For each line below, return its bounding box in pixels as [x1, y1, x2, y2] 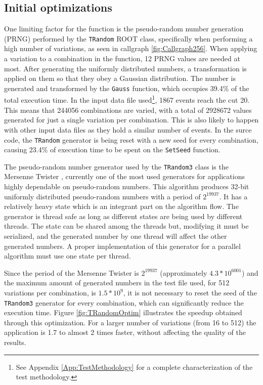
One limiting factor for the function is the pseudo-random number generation [4, 23, 244, 34]
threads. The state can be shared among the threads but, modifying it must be [4, 221, 249, 231]
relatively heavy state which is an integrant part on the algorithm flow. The [4, 201, 239, 211]
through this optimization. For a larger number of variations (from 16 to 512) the [4, 317, 256, 327]
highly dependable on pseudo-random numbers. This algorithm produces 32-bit [4, 181, 249, 192]
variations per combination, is [4, 287, 96, 298]
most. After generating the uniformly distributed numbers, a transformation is [4, 63, 247, 73]
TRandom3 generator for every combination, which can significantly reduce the [4, 297, 244, 308]
